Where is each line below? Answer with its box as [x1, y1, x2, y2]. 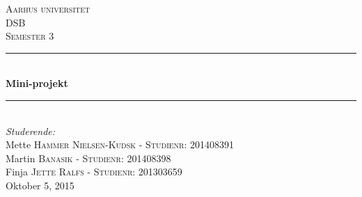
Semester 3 [6, 29, 54, 43]
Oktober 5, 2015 [6, 178, 74, 192]
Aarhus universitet [6, 1, 90, 15]
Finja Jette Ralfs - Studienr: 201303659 [6, 164, 182, 179]
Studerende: [6, 123, 56, 138]
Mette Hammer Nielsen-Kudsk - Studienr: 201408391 [6, 137, 235, 152]
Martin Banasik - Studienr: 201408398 [6, 150, 171, 165]
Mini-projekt [6, 76, 68, 90]
